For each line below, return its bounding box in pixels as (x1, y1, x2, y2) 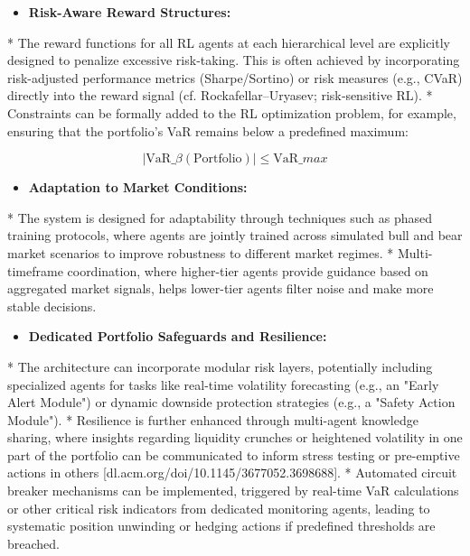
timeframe (7, 261, 63, 280)
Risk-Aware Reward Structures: (28, 3, 231, 21)
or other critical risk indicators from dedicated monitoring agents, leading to (7, 498, 430, 517)
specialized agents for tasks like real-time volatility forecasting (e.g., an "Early (7, 375, 439, 394)
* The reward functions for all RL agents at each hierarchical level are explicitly (7, 32, 450, 51)
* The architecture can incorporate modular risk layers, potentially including (7, 357, 433, 375)
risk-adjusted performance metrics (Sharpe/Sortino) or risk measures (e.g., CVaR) (7, 68, 463, 87)
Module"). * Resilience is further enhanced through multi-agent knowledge (7, 410, 418, 429)
